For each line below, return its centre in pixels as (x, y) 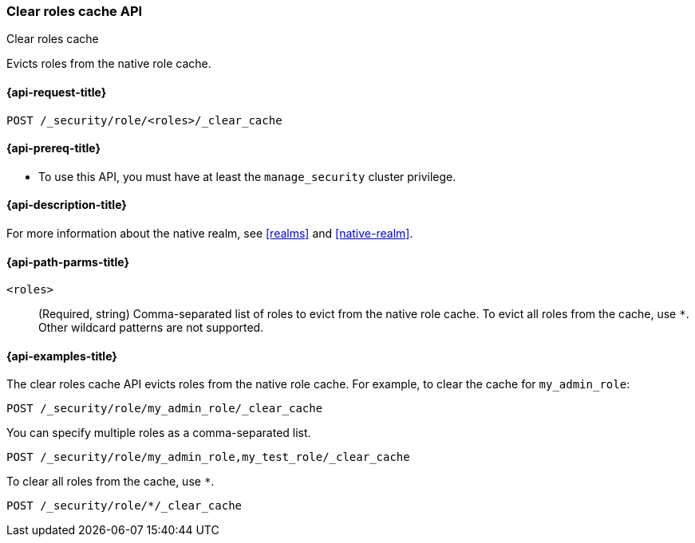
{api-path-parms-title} (68, 262)
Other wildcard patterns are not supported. (151, 328)
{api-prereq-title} (54, 148)
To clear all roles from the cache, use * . (111, 482)
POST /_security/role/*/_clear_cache (124, 506)
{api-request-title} (57, 92)
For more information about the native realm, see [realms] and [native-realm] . (210, 234)
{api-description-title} (67, 205)
